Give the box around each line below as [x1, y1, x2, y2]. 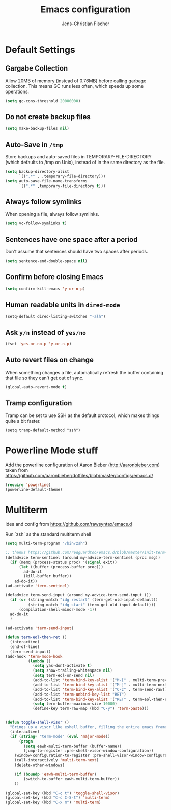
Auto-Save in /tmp [5, 140, 63, 149]
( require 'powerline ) [5, 482, 51, 488]
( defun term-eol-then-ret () [5, 635, 67, 640]
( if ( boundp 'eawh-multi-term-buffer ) [14, 772, 97, 777]
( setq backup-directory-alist [5, 169, 70, 174]
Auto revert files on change [5, 356, 94, 364]
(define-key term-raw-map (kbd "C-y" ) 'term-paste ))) [32, 706, 149, 711]
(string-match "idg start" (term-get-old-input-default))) [27, 602, 156, 607]
